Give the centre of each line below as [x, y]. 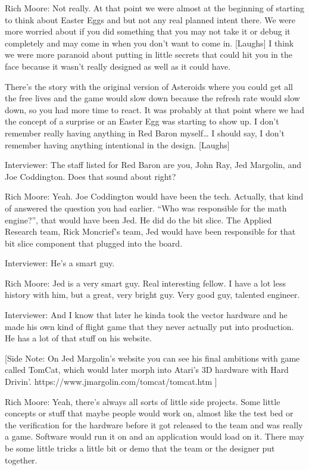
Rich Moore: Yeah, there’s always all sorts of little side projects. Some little [143, 401]
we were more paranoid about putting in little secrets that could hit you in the [149, 55]
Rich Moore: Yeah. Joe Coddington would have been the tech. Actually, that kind [154, 196]
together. [21, 460]
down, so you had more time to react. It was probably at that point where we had [155, 109]
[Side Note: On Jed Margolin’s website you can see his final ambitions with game [152, 358]
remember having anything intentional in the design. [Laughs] [117, 144]
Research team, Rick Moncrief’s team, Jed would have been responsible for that [150, 231]
